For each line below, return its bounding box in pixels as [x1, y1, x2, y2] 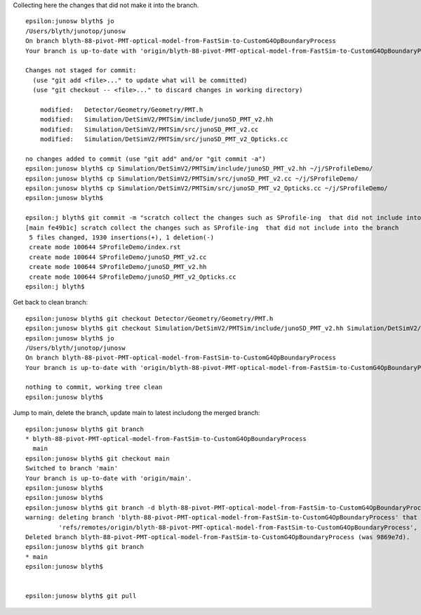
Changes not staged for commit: [25, 67, 137, 74]
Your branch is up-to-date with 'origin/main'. [25, 474, 192, 482]
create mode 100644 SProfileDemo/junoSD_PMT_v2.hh [29, 263, 207, 271]
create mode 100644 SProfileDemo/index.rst [29, 243, 182, 251]
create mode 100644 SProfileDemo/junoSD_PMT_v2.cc [29, 253, 207, 261]
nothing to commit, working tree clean [25, 383, 163, 391]
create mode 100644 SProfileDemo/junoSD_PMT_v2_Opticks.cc [29, 272, 236, 281]
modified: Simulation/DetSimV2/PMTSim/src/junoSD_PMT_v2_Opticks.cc [39, 135, 288, 143]
